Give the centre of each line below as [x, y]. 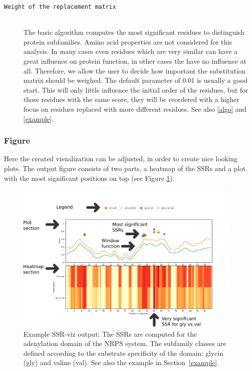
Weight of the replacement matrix [60, 7]
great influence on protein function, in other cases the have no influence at [135, 61]
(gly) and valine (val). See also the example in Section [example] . [121, 362]
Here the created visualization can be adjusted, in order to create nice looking [121, 159]
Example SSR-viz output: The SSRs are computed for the [110, 334]
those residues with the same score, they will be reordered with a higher [131, 99]
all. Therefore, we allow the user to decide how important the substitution [135, 70]
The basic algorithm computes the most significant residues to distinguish [134, 32]
